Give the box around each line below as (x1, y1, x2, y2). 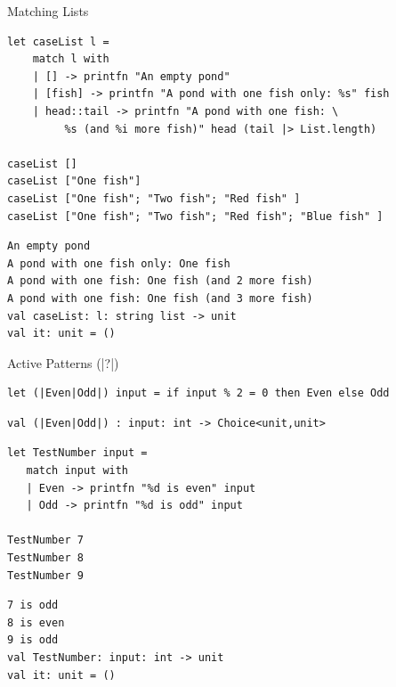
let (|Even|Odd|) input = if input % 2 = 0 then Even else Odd (7, 387, 390, 400)
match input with (26, 464, 129, 478)
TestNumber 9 (7, 568, 84, 582)
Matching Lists (7, 2, 89, 20)
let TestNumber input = (7, 446, 148, 460)
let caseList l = (7, 35, 109, 48)
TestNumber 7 (7, 534, 84, 547)
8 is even (7, 616, 65, 629)
